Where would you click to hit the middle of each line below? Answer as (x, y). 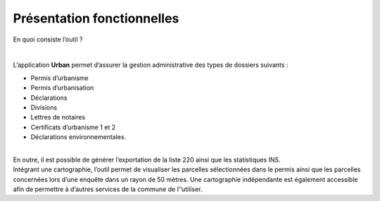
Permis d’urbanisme (59, 78)
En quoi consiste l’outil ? (48, 39)
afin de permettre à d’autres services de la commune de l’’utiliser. (108, 189)
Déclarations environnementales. (78, 137)
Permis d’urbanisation (62, 88)
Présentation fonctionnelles (96, 18)
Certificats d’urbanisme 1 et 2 (73, 127)
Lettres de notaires (58, 117)
